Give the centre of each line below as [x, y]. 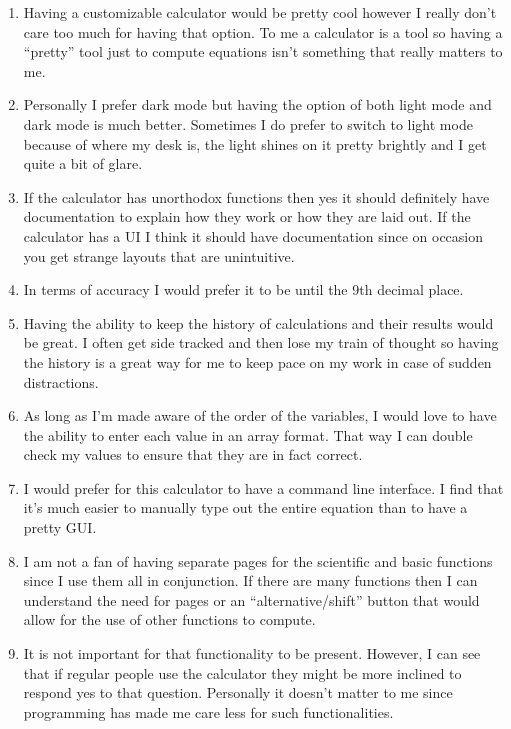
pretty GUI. [60, 527]
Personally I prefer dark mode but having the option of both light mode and [257, 104]
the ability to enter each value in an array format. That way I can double [248, 434]
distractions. [61, 381]
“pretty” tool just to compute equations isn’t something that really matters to [263, 51]
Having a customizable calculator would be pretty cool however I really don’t [260, 12]
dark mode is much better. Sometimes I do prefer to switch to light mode [248, 123]
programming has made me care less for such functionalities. [208, 711]
